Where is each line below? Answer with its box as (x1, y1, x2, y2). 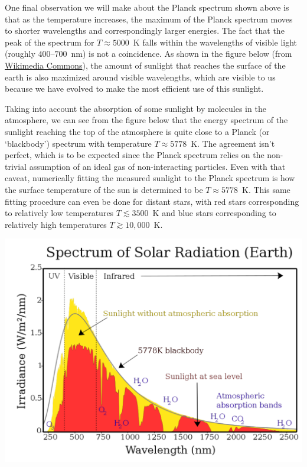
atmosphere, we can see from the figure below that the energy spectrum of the (5, 114, 288, 126)
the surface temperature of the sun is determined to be (5, 183, 203, 195)
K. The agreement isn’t (191, 137, 275, 149)
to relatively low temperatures (5, 207, 114, 219)
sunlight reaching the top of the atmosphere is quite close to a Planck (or (5, 125, 270, 137)
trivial (5, 160, 27, 172)
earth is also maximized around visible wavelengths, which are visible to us (5, 70, 276, 83)
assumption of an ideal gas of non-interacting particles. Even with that (29, 160, 286, 172)
